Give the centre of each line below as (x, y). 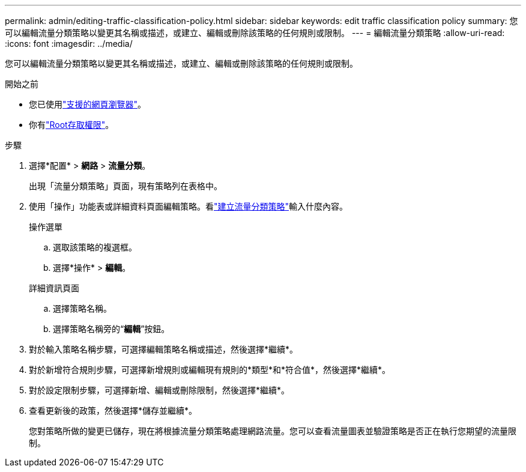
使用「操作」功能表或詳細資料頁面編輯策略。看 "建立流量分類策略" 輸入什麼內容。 (189, 206)
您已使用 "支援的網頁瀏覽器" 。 (88, 104)
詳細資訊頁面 (54, 288)
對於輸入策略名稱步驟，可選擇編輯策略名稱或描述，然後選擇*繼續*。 (164, 349)
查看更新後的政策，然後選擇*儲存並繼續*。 (113, 410)
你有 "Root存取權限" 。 (71, 125)
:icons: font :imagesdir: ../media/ (69, 44)
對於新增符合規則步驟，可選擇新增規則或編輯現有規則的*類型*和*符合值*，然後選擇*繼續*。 (210, 370)
